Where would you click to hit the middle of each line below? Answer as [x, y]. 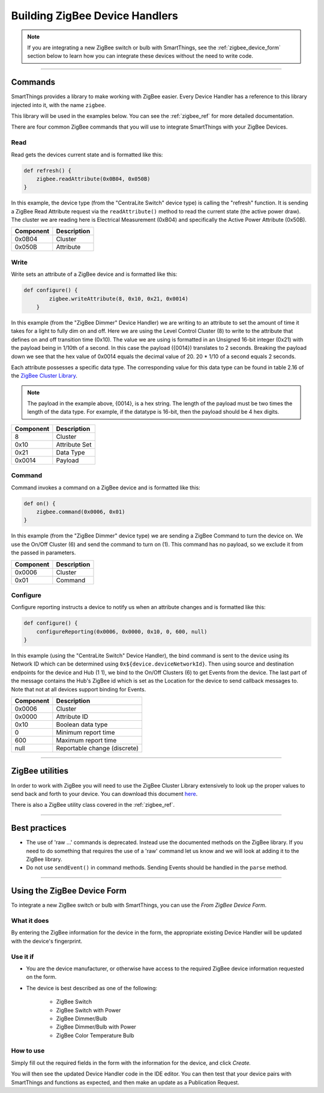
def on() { [40, 503]
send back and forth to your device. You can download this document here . [104, 794]
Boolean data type [82, 724]
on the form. [41, 977]
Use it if [22, 957]
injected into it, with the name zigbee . [58, 105]
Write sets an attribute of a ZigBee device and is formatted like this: [94, 274]
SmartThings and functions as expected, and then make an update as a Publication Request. [125, 1082]
